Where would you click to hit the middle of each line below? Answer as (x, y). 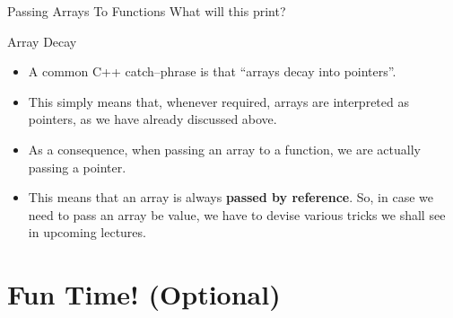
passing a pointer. (77, 167)
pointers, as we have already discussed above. (152, 119)
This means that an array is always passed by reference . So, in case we (231, 197)
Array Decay (42, 41)
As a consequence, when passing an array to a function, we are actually (224, 149)
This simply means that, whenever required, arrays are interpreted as (218, 101)
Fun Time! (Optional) (144, 294)
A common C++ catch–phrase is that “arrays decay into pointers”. (212, 71)
